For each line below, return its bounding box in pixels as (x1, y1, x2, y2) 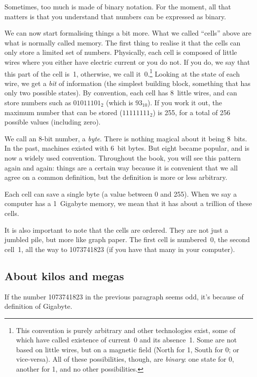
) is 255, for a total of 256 (152, 107, 230, 117)
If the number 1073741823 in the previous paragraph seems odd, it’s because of (4, 291, 244, 301)
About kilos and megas (4, 268, 124, 283)
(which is (106, 97, 133, 107)
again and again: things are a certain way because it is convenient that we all (4, 162, 238, 172)
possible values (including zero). (4, 117, 101, 127)
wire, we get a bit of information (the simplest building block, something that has (4, 78, 251, 88)
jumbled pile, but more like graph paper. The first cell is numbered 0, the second (4, 234, 250, 245)
